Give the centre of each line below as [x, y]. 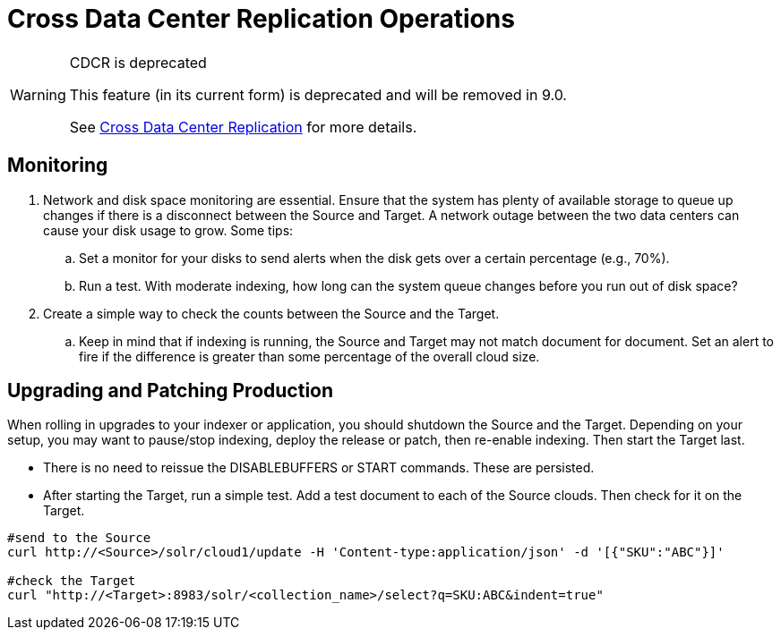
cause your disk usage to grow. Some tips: [168, 230]
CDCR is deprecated [138, 62]
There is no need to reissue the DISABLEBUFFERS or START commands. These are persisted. [319, 468]
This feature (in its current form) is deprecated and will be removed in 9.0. [318, 94]
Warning [38, 94]
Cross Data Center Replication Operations [261, 19]
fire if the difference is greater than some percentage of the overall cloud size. [309, 356]
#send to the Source [79, 538]
